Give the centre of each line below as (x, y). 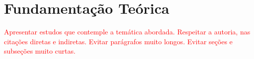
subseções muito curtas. (40, 51)
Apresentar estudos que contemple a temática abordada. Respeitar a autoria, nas (127, 32)
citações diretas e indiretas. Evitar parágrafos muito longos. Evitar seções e (118, 41)
